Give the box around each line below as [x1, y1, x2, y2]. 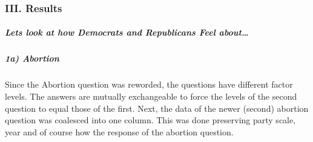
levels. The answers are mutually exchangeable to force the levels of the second [5, 89, 297, 102]
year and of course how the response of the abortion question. [5, 125, 234, 138]
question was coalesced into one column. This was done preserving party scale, [5, 114, 296, 126]
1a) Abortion [5, 52, 59, 65]
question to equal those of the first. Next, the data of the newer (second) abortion [5, 102, 309, 114]
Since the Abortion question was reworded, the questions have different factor [5, 78, 293, 91]
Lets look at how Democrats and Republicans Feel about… [5, 26, 249, 39]
